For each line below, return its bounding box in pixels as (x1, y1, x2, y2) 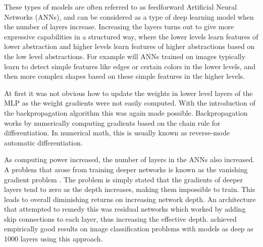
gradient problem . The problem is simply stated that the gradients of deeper (4, 174, 243, 184)
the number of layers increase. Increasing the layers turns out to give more (4, 21, 234, 32)
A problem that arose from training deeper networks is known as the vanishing (4, 164, 248, 174)
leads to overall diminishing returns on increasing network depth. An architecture (4, 193, 256, 204)
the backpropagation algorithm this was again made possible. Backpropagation (4, 107, 248, 118)
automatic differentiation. (4, 137, 83, 147)
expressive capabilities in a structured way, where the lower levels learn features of (4, 31, 258, 41)
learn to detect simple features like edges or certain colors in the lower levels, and (4, 61, 255, 71)
